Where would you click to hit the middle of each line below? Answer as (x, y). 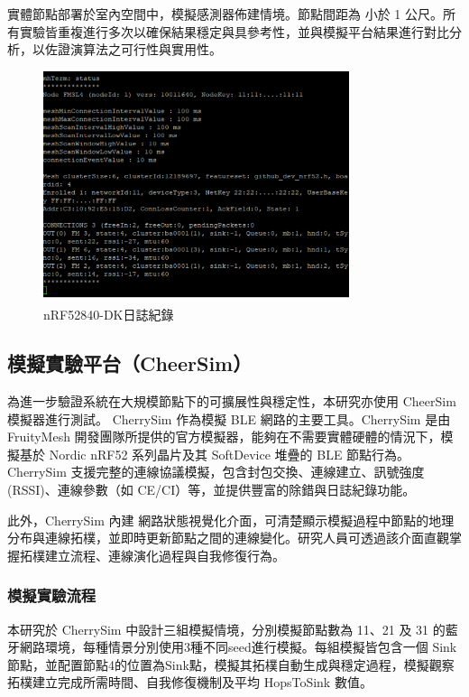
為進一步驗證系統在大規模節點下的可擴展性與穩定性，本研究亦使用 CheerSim (232, 400)
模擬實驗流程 (52, 595)
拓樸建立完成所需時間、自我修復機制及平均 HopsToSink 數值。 (190, 682)
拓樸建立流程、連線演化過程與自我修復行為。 (152, 555)
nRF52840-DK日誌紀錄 (109, 315)
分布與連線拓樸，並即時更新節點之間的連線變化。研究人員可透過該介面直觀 (228, 538)
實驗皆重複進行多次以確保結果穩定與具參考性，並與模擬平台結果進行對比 (234, 31)
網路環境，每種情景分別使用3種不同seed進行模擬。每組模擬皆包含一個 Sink (238, 647)
